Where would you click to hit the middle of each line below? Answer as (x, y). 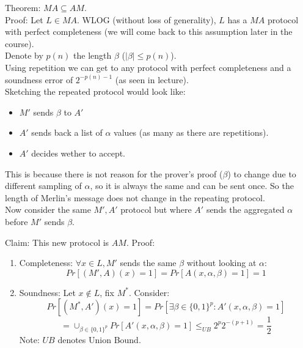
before (16, 221)
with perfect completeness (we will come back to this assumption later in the (149, 31)
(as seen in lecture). (152, 79)
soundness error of (39, 79)
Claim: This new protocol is (57, 242)
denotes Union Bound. (99, 340)
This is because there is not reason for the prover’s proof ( (114, 173)
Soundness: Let (47, 292)
